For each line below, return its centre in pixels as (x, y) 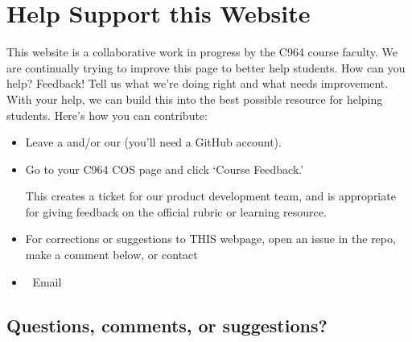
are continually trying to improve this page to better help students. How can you (206, 67)
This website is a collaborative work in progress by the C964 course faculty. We (202, 52)
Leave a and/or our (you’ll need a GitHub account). (153, 142)
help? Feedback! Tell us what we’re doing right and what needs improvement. (198, 83)
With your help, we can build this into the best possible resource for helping (195, 99)
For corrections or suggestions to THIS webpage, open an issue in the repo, (210, 239)
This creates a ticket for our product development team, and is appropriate (210, 196)
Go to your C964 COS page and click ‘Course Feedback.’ (165, 169)
